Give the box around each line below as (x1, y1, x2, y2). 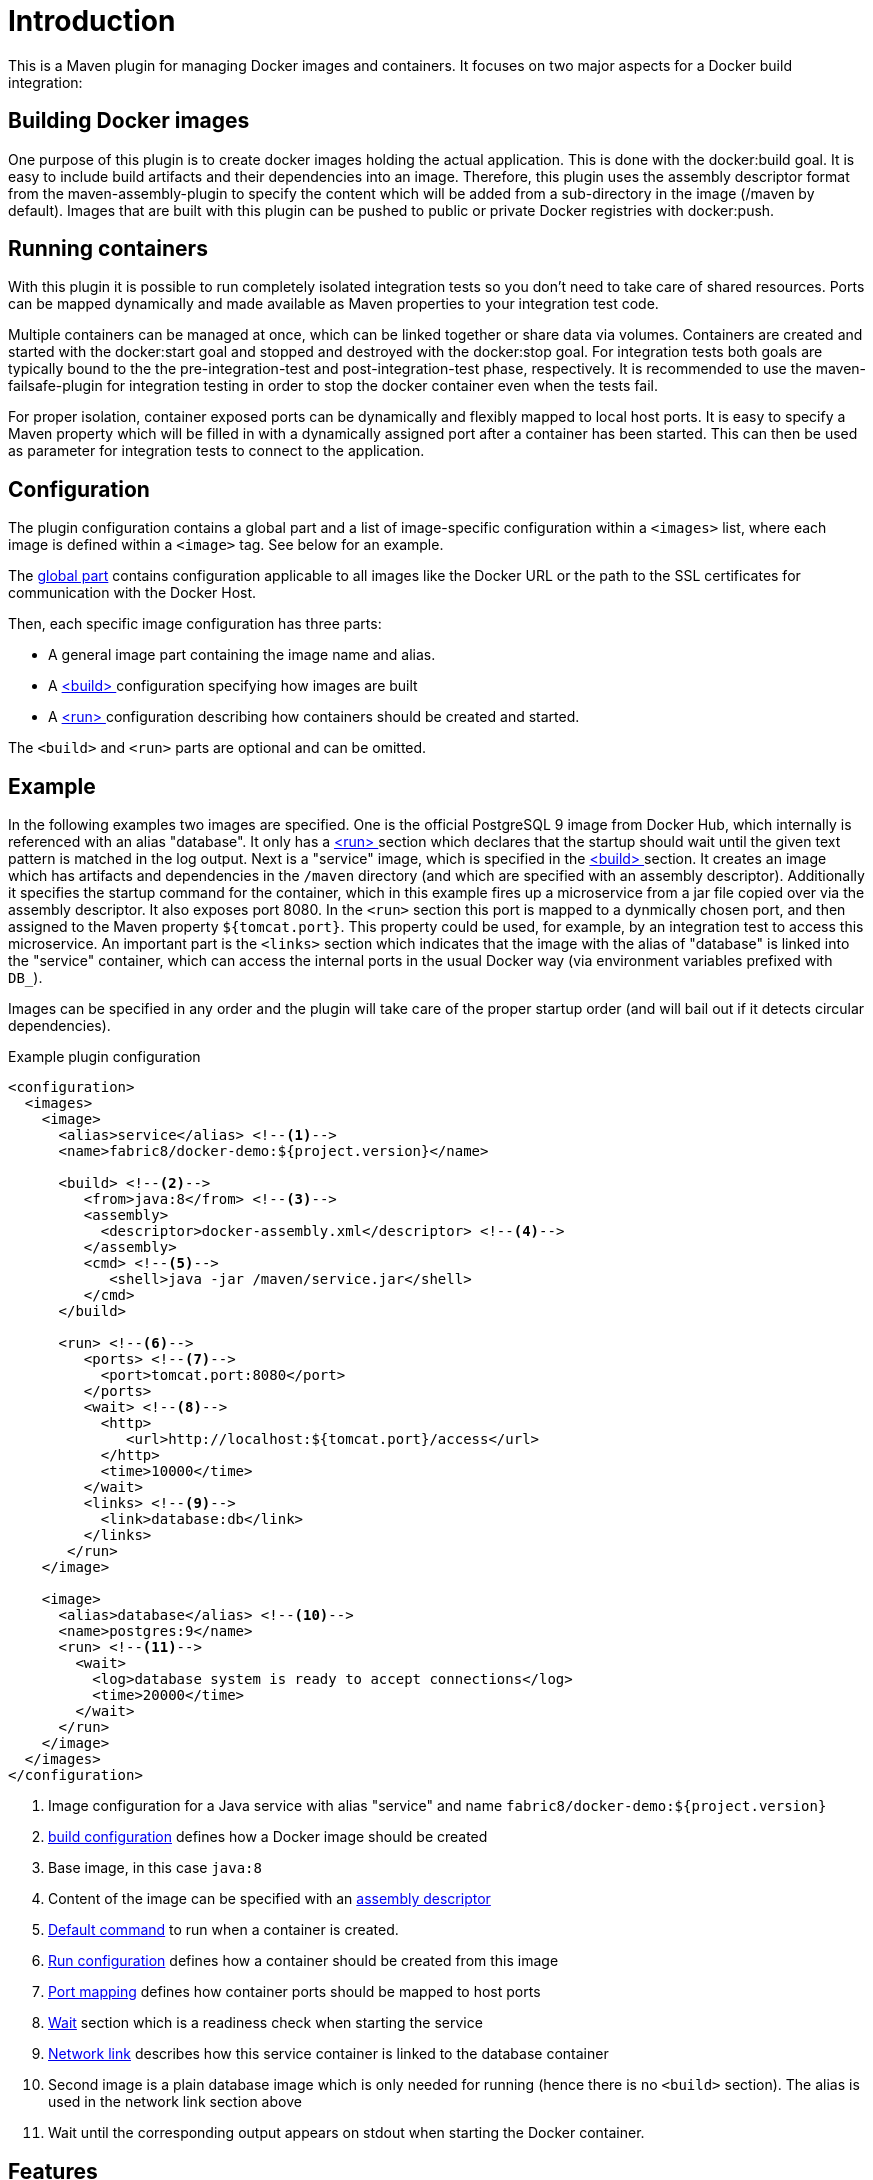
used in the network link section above (48, 2093, 302, 2111)
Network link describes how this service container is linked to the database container (48, 2045, 609, 2063)
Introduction (8, 4, 176, 38)
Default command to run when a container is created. (48, 1921, 399, 1939)
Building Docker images (8, 108, 250, 134)
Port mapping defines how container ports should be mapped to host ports (48, 1983, 541, 2001)
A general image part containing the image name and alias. (48, 646, 436, 664)
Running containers (8, 236, 208, 262)
